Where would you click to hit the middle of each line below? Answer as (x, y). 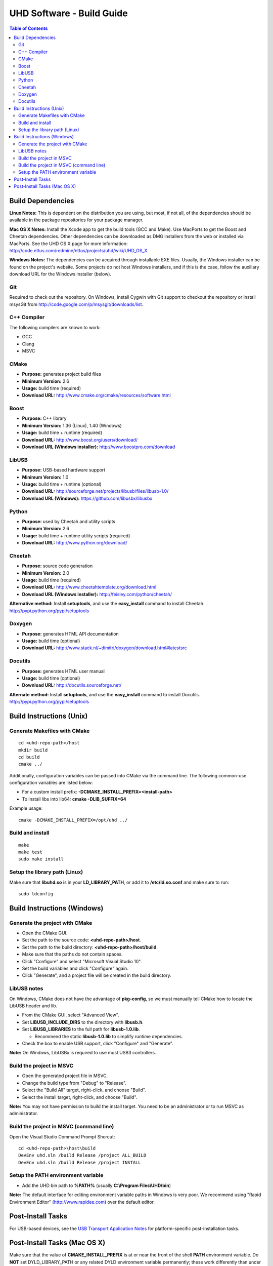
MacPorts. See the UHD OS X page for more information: (69, 244)
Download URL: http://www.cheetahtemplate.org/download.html (89, 587)
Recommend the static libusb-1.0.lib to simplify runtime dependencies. (109, 1036)
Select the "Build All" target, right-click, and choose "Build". (84, 1090)
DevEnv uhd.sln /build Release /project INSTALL (80, 1162)
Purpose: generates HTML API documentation (70, 634)
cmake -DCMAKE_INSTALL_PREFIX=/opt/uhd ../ (73, 820)
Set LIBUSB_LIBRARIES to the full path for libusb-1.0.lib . (81, 1029)
